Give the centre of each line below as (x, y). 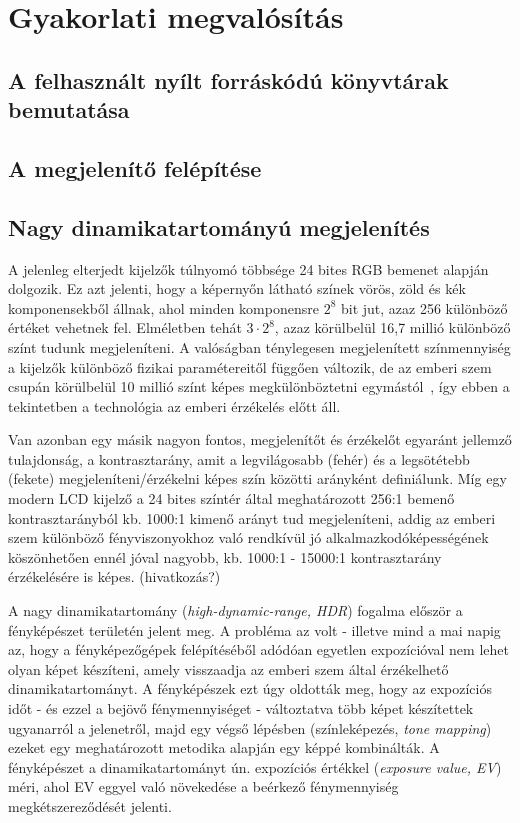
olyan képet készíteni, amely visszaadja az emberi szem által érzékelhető (228, 668)
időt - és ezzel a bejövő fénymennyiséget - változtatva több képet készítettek (241, 708)
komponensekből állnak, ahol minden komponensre (163, 307)
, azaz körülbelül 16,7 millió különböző (392, 327)
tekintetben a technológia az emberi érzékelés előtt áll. (174, 405)
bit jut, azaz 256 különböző (424, 307)
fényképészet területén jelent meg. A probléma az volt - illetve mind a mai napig (254, 629)
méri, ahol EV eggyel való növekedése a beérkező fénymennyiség (203, 786)
